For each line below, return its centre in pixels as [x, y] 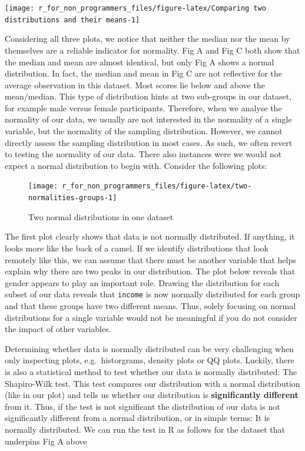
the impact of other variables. [58, 329]
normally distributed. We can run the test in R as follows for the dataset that [145, 429]
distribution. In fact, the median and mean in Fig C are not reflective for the [144, 73]
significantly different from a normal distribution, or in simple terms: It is [137, 418]
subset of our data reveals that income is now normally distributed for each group [152, 294]
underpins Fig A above [46, 441]
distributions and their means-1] [72, 20]
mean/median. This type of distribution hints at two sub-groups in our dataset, [148, 96]
